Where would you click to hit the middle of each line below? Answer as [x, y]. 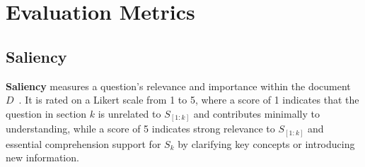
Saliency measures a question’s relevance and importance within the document [178, 86]
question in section [46, 113]
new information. [42, 157]
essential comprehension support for [83, 143]
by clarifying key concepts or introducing [266, 143]
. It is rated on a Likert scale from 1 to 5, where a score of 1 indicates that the [189, 100]
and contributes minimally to [256, 113]
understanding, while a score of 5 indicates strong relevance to [140, 129]
